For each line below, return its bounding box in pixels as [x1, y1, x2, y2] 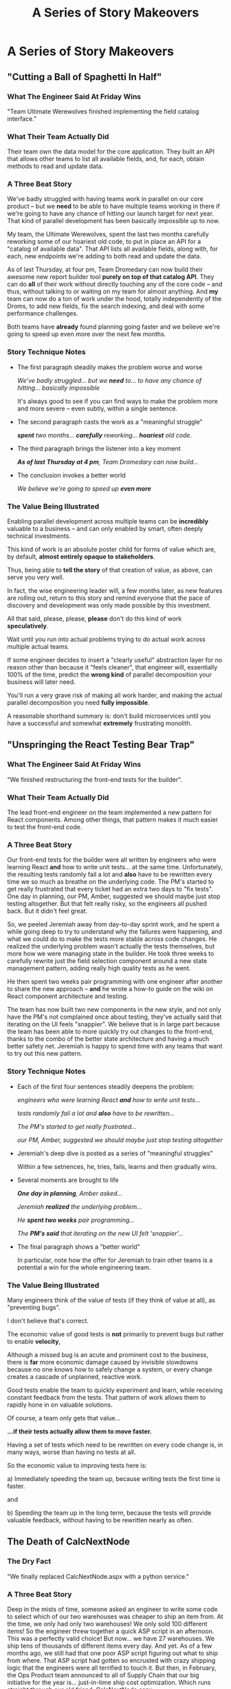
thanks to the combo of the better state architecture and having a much [7, 1035, 210, 1043]
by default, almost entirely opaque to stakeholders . [7, 552, 155, 561]
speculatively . [7, 622, 49, 630]
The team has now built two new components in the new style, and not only [7, 1006, 221, 1014]
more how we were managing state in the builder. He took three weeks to [7, 949, 214, 958]
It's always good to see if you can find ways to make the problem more [16, 397, 218, 405]
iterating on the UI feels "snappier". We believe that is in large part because [7, 1020, 220, 1028]
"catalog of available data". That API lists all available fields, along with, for [7, 245, 219, 253]
